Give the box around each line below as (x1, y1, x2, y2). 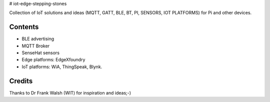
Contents (9, 23, 39, 31)
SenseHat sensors (21, 50, 60, 56)
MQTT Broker (21, 43, 50, 49)
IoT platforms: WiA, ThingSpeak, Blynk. (21, 64, 102, 70)
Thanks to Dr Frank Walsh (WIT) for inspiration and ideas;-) (9, 90, 131, 96)
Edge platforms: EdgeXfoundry (21, 57, 85, 63)
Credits (9, 77, 33, 85)
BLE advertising (21, 36, 54, 42)
